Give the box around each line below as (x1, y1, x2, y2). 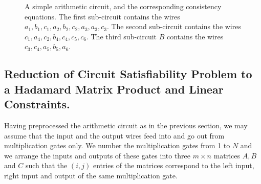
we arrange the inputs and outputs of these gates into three (4, 150, 191, 160)
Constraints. (4, 96, 70, 112)
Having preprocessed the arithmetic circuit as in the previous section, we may (4, 120, 248, 130)
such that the (25, 160, 68, 171)
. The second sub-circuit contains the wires (106, 21, 241, 32)
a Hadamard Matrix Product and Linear (4, 81, 224, 97)
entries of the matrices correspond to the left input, (93, 160, 254, 171)
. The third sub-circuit (86, 31, 157, 41)
